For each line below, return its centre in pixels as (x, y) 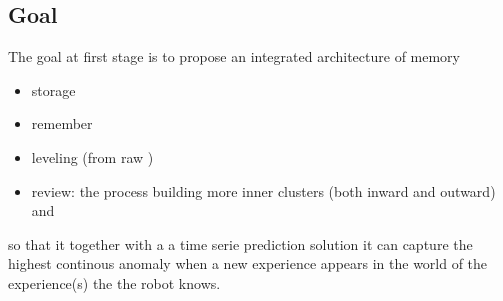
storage (53, 89)
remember (62, 123)
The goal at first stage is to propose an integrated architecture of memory (234, 56)
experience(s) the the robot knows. (114, 282)
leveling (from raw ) (92, 156)
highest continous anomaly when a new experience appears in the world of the (248, 263)
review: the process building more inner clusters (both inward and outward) (263, 190)
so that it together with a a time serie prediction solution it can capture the (240, 243)
